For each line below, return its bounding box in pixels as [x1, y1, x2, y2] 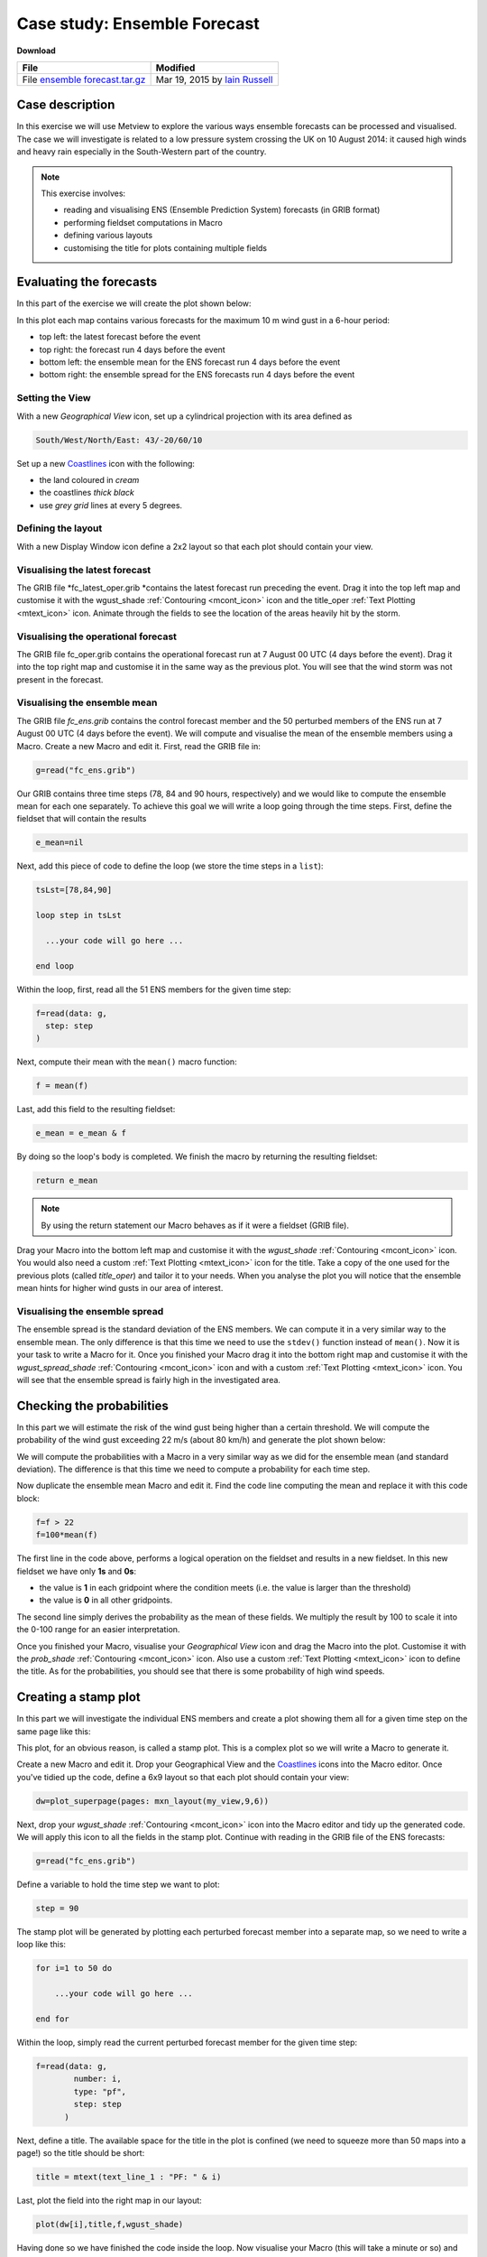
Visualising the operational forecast [16, 630, 178, 643]
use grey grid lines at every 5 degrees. [39, 499, 183, 510]
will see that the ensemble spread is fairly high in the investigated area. [16, 1374, 281, 1385]
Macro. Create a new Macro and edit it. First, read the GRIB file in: [16, 740, 261, 751]
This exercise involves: [41, 188, 126, 199]
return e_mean [35, 1175, 98, 1186]
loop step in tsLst [35, 910, 122, 921]
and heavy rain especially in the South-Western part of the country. [16, 146, 267, 157]
